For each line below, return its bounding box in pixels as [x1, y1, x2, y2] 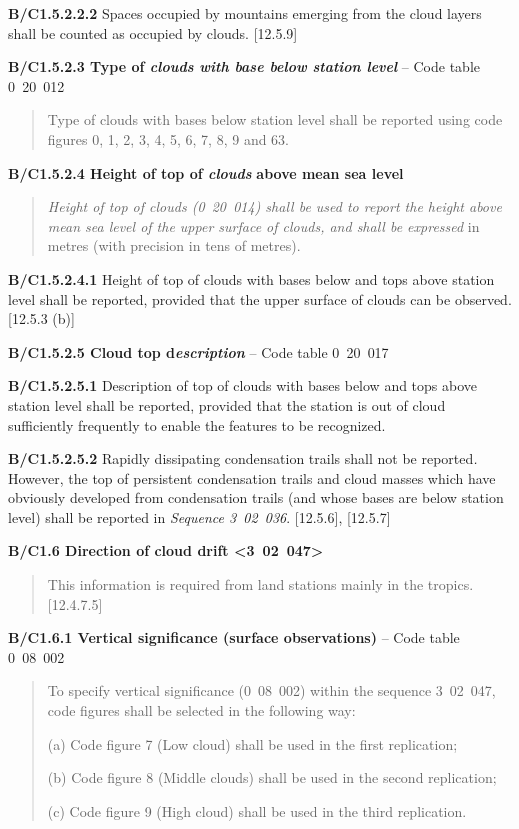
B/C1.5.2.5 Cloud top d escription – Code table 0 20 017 [8, 341, 389, 362]
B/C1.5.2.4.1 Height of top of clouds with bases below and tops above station [8, 268, 495, 289]
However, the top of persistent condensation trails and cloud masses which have [8, 467, 496, 488]
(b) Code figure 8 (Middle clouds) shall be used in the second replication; [47, 767, 497, 788]
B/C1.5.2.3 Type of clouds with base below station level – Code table [8, 56, 480, 77]
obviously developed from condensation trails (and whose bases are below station [8, 487, 504, 508]
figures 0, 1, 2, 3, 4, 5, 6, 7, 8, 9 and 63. [47, 128, 290, 149]
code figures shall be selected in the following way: [47, 700, 356, 721]
